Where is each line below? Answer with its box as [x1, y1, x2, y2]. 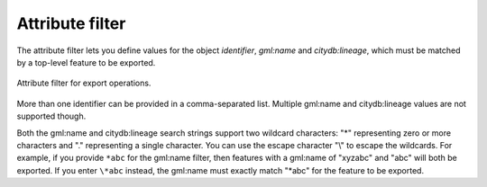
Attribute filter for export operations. [16, 77, 152, 89]
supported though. [16, 111, 87, 121]
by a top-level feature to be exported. [16, 57, 156, 67]
